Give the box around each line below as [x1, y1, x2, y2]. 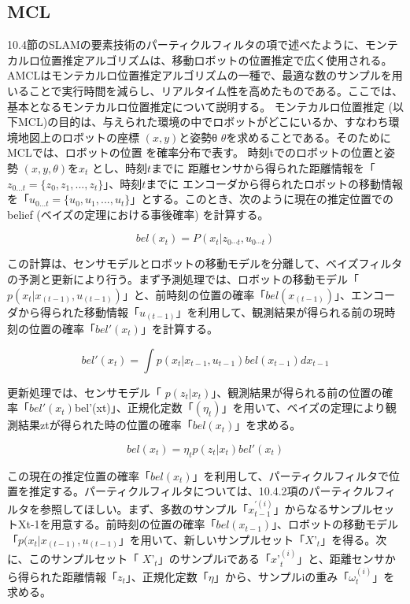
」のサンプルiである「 [157, 550, 271, 567]
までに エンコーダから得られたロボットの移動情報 [146, 175, 404, 191]
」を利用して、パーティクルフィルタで [192, 467, 389, 484]
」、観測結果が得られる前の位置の [211, 384, 382, 400]
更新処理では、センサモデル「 [7, 384, 161, 400]
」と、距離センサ [297, 550, 385, 567]
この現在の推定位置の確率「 [7, 467, 150, 484]
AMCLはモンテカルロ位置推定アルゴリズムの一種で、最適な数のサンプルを [7, 67, 392, 83]
